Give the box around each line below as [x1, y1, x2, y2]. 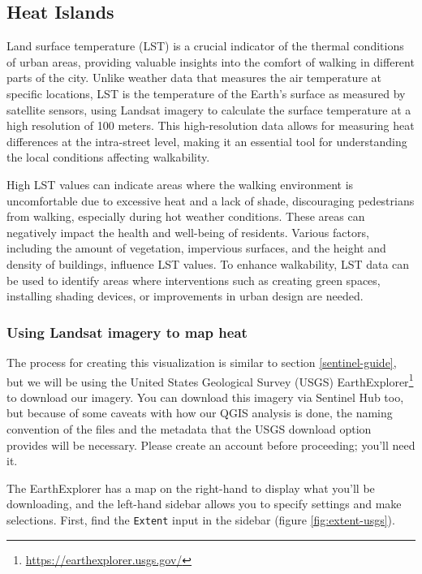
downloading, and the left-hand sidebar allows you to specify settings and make [6, 495, 402, 512]
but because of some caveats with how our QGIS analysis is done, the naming [6, 404, 393, 421]
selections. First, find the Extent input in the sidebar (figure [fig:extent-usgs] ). [6, 511, 395, 528]
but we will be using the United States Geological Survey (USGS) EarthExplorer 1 [6, 370, 414, 390]
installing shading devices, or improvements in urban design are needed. [6, 287, 364, 304]
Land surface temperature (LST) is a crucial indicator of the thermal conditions [6, 37, 404, 54]
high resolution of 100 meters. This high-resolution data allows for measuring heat [6, 117, 415, 134]
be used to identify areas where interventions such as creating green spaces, [6, 271, 381, 288]
